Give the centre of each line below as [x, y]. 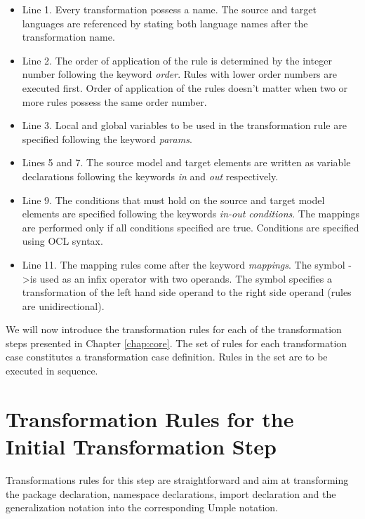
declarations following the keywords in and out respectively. [150, 176]
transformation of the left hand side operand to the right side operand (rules [187, 292]
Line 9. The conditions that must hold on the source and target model [173, 200]
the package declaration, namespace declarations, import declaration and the [171, 493]
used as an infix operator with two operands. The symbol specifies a [186, 278]
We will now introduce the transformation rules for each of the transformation [174, 329]
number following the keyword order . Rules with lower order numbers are [179, 74]
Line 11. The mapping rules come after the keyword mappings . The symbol [184, 264]
